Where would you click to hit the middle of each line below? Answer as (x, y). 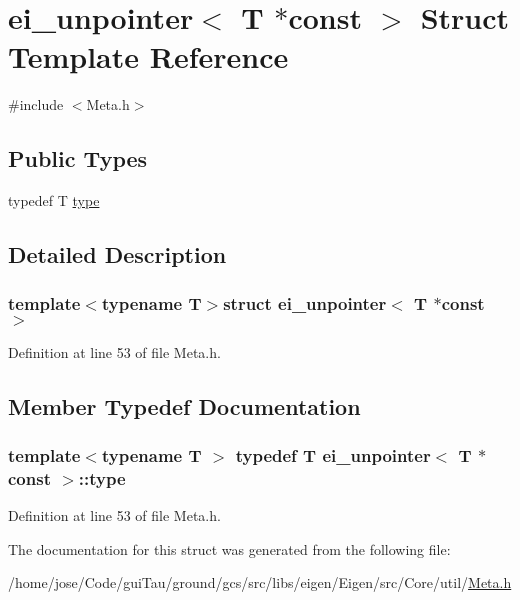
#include (36, 104)
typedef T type (54, 200)
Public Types (78, 158)
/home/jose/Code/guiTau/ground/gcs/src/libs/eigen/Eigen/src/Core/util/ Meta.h (260, 582)
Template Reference (148, 56)
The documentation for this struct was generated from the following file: (229, 548)
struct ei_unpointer (305, 303)
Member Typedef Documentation (184, 405)
